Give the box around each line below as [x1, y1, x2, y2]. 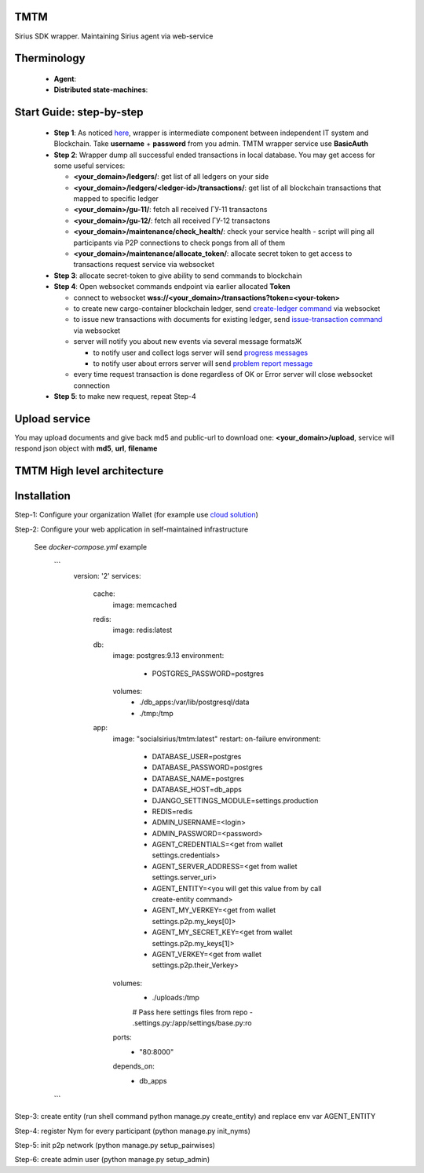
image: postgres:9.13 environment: [112, 651, 225, 660]
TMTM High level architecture [14, 464, 164, 478]
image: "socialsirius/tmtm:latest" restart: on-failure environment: [112, 734, 321, 744]
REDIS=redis [152, 806, 193, 816]
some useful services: [53, 161, 126, 170]
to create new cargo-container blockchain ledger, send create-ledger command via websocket [73, 303, 381, 313]
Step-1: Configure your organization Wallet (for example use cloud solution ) [14, 510, 259, 520]
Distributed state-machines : [53, 85, 148, 94]
